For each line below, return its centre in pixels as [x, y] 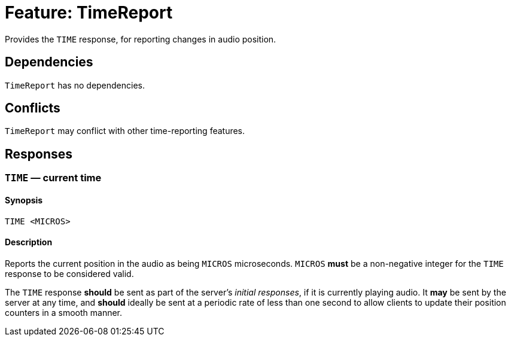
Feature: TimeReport [89, 13]
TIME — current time [53, 178]
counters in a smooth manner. [64, 312]
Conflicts [33, 108]
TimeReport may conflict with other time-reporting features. [125, 131]
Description [29, 242]
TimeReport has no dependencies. [75, 85]
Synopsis [24, 200]
